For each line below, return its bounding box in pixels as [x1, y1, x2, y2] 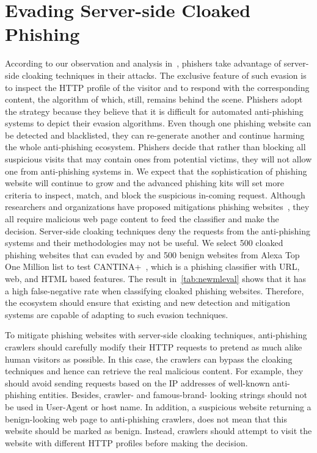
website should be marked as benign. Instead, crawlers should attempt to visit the [5, 424, 312, 437]
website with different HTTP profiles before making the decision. [5, 436, 248, 449]
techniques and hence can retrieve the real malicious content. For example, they [5, 364, 304, 377]
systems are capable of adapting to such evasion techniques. [5, 308, 228, 321]
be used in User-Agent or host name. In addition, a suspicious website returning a [5, 400, 312, 413]
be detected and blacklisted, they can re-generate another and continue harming [5, 128, 305, 141]
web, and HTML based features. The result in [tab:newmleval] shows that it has [5, 272, 307, 284]
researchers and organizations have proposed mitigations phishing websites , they [5, 200, 310, 213]
